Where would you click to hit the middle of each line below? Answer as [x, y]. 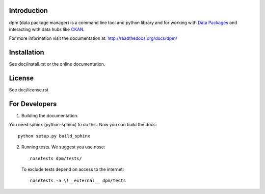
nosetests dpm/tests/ [56, 158]
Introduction [28, 11]
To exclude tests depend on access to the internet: [73, 169]
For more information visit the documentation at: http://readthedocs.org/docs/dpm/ [93, 38]
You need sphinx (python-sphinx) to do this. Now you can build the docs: [83, 125]
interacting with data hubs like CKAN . [47, 29]
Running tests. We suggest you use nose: [63, 147]
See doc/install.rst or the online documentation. [57, 64]
